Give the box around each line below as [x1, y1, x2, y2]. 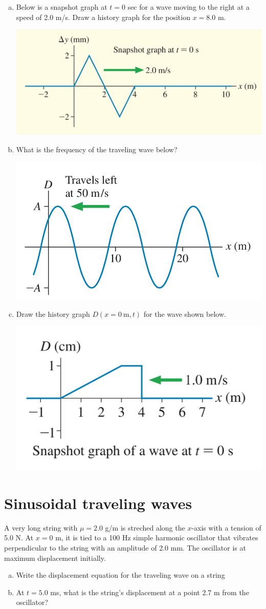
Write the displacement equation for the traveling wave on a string [16, 570, 225, 580]
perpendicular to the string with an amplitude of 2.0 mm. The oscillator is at [4, 542, 246, 553]
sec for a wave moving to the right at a [127, 2, 250, 12]
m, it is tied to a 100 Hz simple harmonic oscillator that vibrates [55, 532, 258, 543]
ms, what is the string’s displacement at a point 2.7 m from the [50, 586, 249, 597]
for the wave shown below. [143, 308, 226, 319]
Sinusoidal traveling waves [4, 492, 192, 513]
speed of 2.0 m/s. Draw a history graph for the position [16, 11, 190, 22]
